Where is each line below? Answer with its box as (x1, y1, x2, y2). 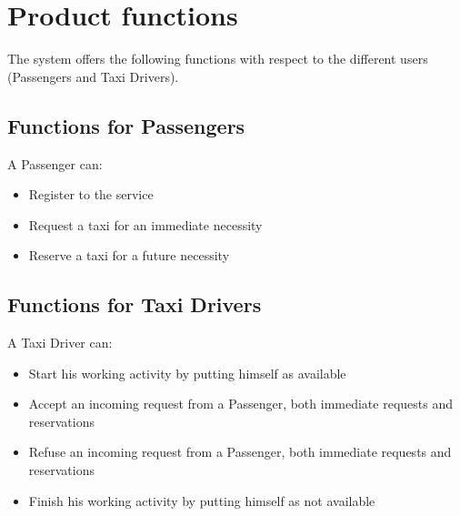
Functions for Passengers (7, 111, 245, 139)
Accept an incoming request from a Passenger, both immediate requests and (28, 394, 453, 413)
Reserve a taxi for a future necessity (28, 246, 230, 265)
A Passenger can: (7, 154, 103, 173)
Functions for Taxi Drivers (7, 290, 262, 319)
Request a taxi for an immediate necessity (28, 215, 263, 234)
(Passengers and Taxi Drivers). (7, 66, 179, 86)
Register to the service (28, 185, 154, 204)
